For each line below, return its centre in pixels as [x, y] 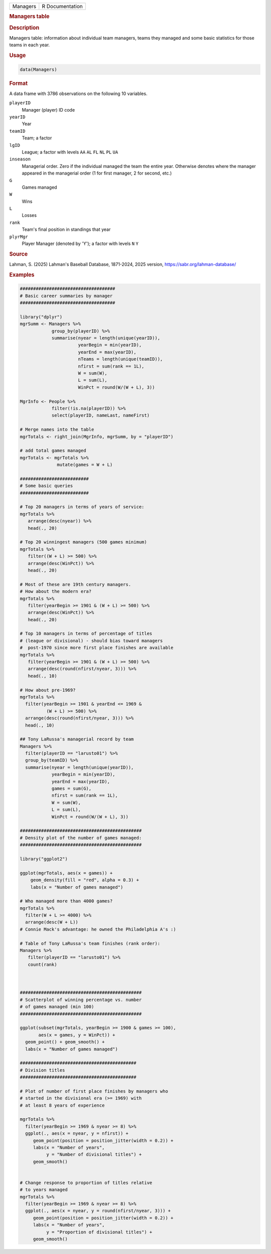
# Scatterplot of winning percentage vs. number [81, 999]
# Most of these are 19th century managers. [76, 584]
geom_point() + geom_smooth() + [65, 1042]
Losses [29, 215]
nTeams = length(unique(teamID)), [120, 359]
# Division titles [42, 1070]
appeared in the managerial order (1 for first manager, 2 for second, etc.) [97, 173]
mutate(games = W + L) [85, 465]
